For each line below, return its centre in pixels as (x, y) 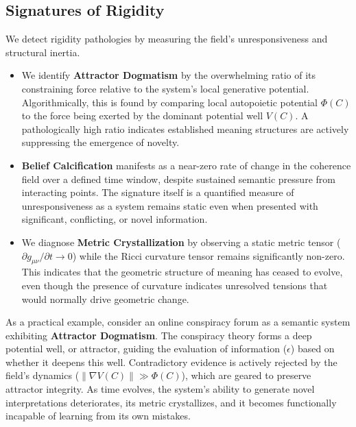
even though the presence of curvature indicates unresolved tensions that (175, 285)
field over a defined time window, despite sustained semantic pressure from (178, 179)
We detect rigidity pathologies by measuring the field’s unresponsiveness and (167, 39)
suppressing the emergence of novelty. (100, 142)
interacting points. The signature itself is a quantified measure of (158, 192)
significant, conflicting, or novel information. (115, 219)
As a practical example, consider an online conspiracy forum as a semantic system (178, 322)
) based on (312, 349)
